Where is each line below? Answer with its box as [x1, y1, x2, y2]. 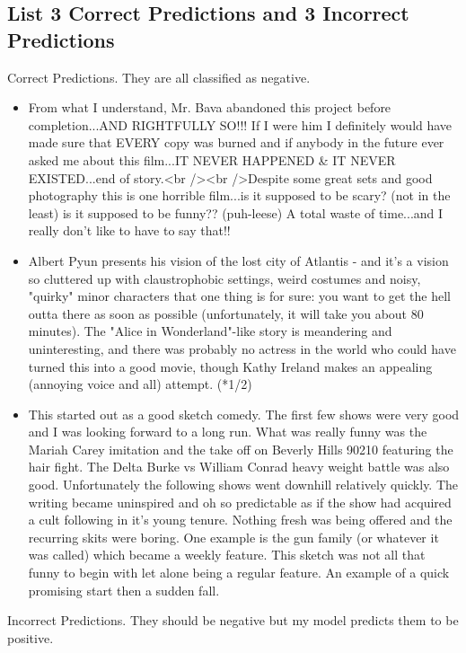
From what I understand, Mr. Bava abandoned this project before [28, 98, 391, 117]
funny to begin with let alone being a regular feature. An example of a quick [28, 563, 450, 582]
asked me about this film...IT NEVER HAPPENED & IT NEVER [28, 150, 396, 169]
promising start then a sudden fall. [28, 580, 220, 599]
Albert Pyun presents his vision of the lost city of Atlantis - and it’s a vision [28, 251, 449, 269]
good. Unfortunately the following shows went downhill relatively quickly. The [28, 475, 459, 494]
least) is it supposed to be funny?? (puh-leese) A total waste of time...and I [28, 203, 444, 222]
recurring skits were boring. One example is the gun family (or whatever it [28, 527, 439, 546]
